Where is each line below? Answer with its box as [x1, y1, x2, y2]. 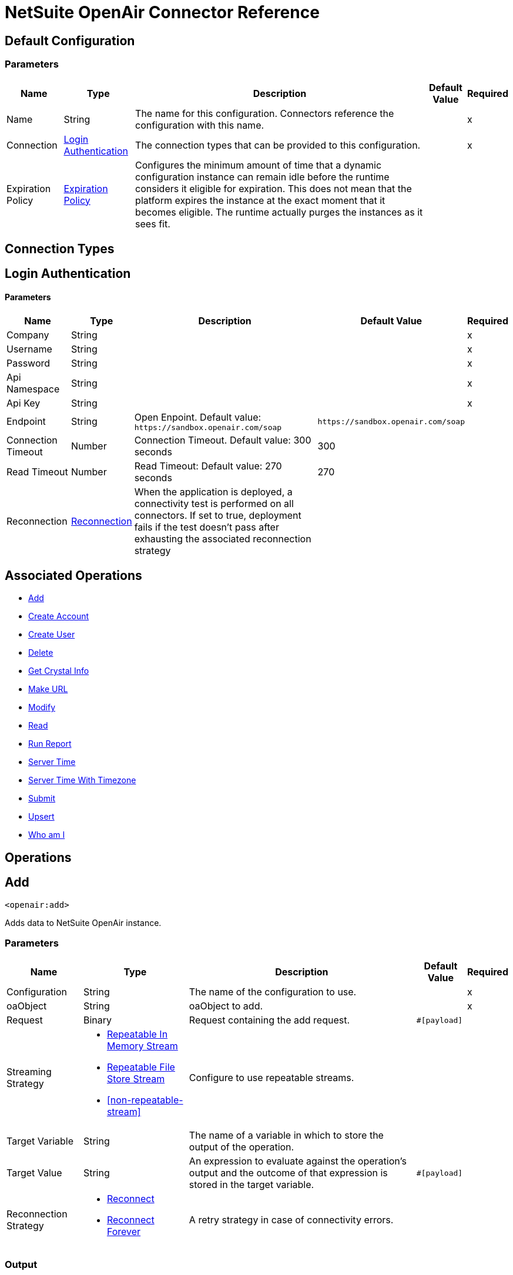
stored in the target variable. [189, 1179, 314, 1191]
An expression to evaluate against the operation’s [189, 1155, 407, 1167]
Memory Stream [106, 1040, 178, 1052]
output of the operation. [189, 1141, 294, 1153]
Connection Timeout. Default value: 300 [134, 434, 311, 446]
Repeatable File [106, 1061, 175, 1073]
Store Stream [106, 1073, 165, 1085]
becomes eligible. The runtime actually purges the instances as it [135, 206, 423, 218]
